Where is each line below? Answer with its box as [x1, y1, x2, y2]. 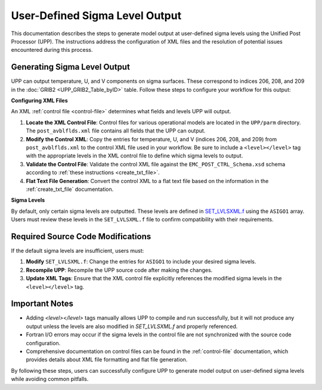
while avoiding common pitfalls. [11, 376, 89, 383]
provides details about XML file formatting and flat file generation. [26, 356, 188, 363]
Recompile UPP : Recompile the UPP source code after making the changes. [26, 266, 213, 274]
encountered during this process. [11, 47, 93, 54]
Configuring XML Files [11, 97, 68, 104]
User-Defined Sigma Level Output [11, 9, 182, 22]
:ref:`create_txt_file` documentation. [26, 185, 114, 193]
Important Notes [11, 299, 74, 309]
